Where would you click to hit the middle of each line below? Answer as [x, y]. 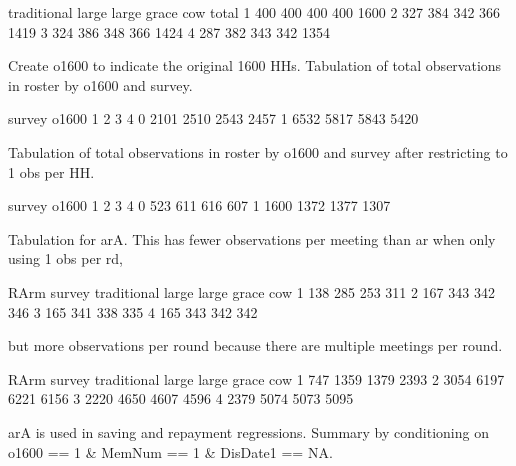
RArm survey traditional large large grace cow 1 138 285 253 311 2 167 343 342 [251, 291]
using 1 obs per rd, [65, 258]
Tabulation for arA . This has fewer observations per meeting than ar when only [252, 238]
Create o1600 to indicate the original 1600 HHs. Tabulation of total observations [255, 65]
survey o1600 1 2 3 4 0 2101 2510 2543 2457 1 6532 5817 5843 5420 [213, 118]
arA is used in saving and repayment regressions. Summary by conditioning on [248, 431]
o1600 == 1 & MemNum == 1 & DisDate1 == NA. [170, 451]
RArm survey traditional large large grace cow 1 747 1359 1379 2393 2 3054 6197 [256, 378]
